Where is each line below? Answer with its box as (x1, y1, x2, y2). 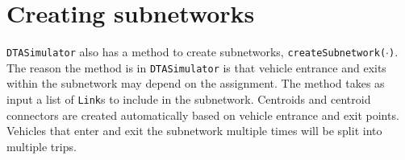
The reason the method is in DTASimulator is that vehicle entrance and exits (6, 59, 386, 76)
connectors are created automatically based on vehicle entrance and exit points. (6, 106, 399, 123)
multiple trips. (6, 137, 77, 154)
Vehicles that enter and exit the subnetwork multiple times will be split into (6, 122, 382, 139)
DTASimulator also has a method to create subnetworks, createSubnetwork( (6, 43, 386, 60)
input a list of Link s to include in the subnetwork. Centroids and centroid (6, 91, 371, 108)
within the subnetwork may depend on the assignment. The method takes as (6, 75, 385, 92)
